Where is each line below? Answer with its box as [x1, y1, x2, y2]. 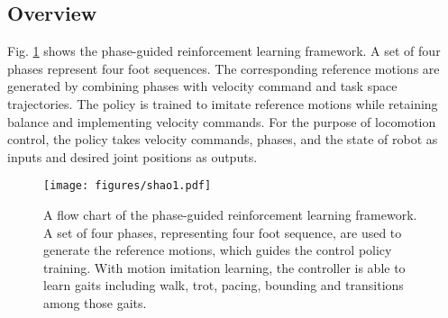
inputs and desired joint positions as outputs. [7, 147, 258, 166]
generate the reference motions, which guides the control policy [43, 241, 392, 259]
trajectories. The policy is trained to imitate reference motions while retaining [7, 94, 438, 113]
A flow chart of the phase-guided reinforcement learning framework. [43, 205, 417, 224]
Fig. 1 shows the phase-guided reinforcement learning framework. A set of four [7, 41, 441, 60]
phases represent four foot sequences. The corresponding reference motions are [7, 59, 440, 77]
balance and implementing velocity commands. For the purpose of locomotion [7, 112, 436, 131]
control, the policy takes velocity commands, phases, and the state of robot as [7, 130, 438, 149]
